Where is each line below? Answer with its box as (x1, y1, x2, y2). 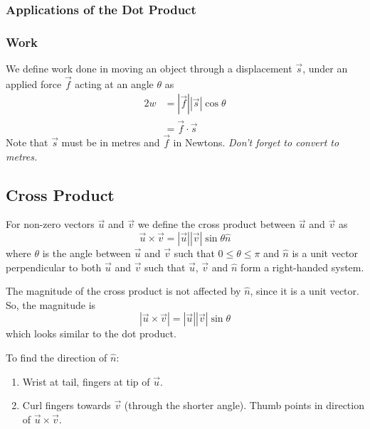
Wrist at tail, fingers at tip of (22, 374, 150, 389)
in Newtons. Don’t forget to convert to (173, 134, 339, 149)
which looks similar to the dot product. (6, 326, 176, 341)
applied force (6, 76, 62, 91)
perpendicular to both (6, 259, 102, 274)
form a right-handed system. (240, 259, 364, 274)
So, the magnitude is (6, 297, 96, 312)
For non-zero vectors (6, 217, 95, 232)
